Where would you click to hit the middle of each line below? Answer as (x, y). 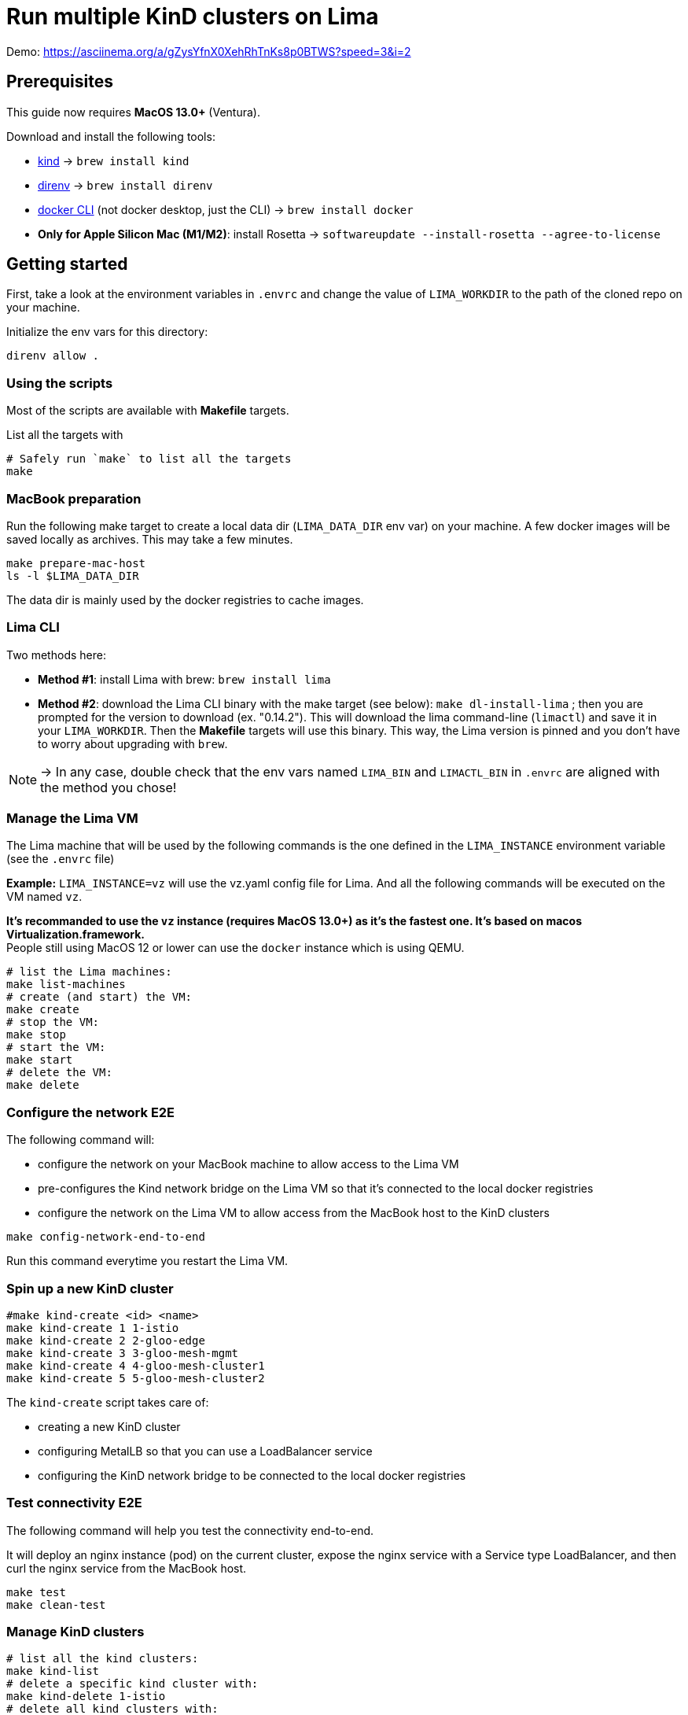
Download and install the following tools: (111, 136)
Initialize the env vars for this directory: (107, 332)
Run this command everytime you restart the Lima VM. (147, 1261)
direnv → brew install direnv (125, 185)
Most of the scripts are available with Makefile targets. (148, 411)
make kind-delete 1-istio (86, 1697)
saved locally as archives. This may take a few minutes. (150, 539)
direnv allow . (53, 356)
